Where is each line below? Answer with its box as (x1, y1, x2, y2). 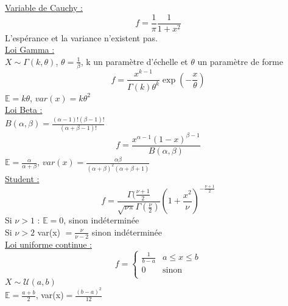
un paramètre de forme (197, 55, 283, 67)
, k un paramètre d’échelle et (80, 55, 188, 67)
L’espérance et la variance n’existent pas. (5, 31, 158, 44)
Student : (5, 172, 40, 185)
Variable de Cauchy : (5, 1, 83, 13)
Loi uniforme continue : (5, 237, 92, 250)
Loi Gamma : (5, 43, 55, 56)
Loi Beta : (5, 103, 43, 116)
